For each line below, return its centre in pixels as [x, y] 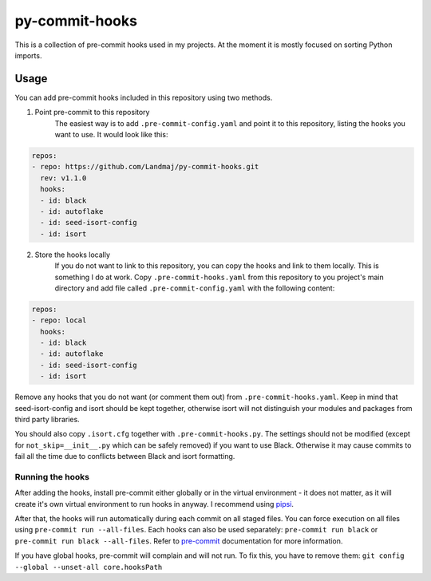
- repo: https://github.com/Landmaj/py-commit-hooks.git [145, 167]
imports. [28, 55]
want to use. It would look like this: [111, 135]
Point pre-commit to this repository [92, 113]
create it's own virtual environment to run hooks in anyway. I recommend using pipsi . [154, 504]
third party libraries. [47, 419]
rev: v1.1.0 [63, 178]
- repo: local [59, 320]
